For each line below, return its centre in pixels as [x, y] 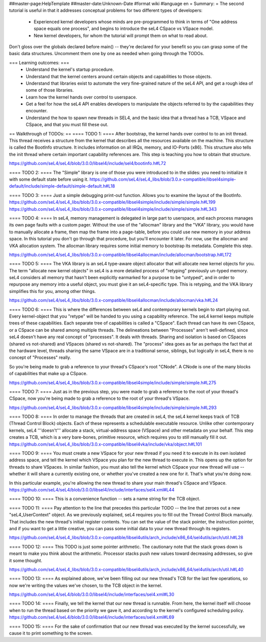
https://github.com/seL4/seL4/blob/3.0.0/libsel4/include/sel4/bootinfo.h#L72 [87, 163]
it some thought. [26, 560]
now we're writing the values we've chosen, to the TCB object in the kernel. [86, 585]
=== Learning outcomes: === [39, 63]
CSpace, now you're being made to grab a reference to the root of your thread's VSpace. [100, 398]
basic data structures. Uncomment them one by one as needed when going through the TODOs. [107, 54]
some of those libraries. [50, 90]
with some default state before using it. [49, 179]
